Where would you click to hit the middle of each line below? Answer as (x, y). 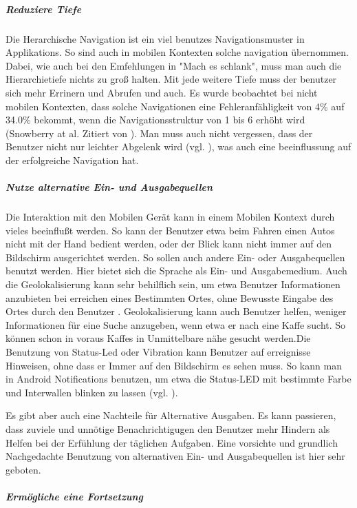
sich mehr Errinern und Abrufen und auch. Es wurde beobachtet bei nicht (162, 92)
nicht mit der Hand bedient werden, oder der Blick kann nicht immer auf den (169, 244)
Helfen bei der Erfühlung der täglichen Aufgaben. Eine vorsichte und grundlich (172, 442)
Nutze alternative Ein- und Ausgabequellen (109, 187)
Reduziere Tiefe (44, 9)
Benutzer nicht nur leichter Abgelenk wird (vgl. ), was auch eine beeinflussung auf (178, 146)
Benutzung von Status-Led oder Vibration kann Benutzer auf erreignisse (158, 352)
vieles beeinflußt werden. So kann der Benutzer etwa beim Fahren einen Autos (170, 230)
